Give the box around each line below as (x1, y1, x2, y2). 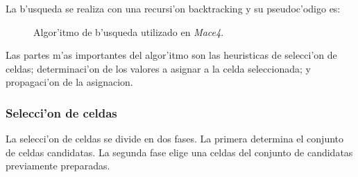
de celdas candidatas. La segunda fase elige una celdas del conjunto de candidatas (6, 145, 353, 159)
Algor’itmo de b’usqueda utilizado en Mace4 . (33, 24, 224, 39)
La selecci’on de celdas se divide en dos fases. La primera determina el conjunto (6, 131, 344, 146)
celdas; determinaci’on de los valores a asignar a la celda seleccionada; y (6, 61, 311, 75)
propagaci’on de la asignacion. (6, 75, 133, 89)
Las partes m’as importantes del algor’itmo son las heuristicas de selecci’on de (6, 48, 337, 62)
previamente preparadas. (6, 158, 110, 173)
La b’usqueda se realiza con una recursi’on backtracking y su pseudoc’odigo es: (6, 1, 341, 15)
